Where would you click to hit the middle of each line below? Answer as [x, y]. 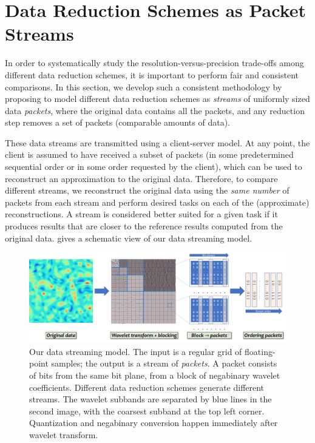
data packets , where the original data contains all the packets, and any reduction [155, 110]
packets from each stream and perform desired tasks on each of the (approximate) [157, 202]
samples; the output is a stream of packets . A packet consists [164, 363]
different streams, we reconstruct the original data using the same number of [147, 190]
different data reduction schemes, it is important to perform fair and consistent [152, 74]
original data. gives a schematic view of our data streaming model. [129, 238]
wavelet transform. [64, 435]
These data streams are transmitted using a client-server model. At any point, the [157, 142]
